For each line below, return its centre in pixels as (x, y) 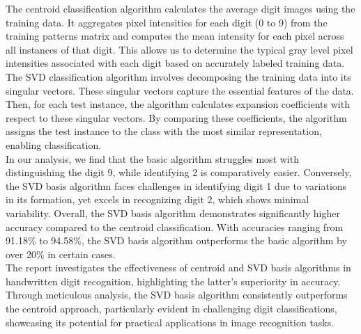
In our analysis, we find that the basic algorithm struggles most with (152, 158)
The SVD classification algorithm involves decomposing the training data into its (178, 76)
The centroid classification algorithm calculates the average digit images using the (180, 8)
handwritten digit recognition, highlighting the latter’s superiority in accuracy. (173, 281)
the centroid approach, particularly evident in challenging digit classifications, (171, 309)
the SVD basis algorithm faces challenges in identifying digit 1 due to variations (176, 185)
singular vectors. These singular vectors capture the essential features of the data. (180, 90)
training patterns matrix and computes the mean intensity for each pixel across (175, 36)
